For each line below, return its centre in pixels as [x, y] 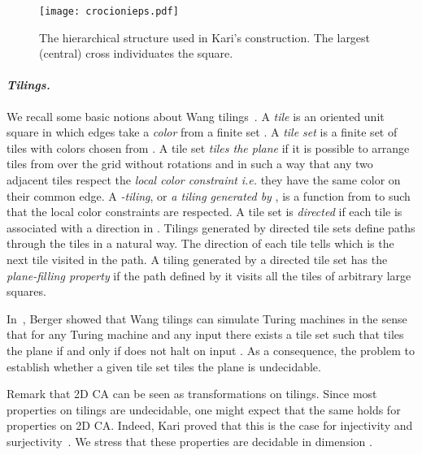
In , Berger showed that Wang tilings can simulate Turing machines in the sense [207, 318]
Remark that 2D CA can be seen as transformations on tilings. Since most [192, 394]
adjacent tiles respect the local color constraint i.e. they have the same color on [204, 180]
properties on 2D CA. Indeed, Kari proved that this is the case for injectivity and [210, 425]
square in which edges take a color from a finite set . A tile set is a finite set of [202, 132]
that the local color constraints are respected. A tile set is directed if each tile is [204, 212]
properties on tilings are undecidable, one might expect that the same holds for [204, 409]
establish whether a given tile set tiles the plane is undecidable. [164, 366]
